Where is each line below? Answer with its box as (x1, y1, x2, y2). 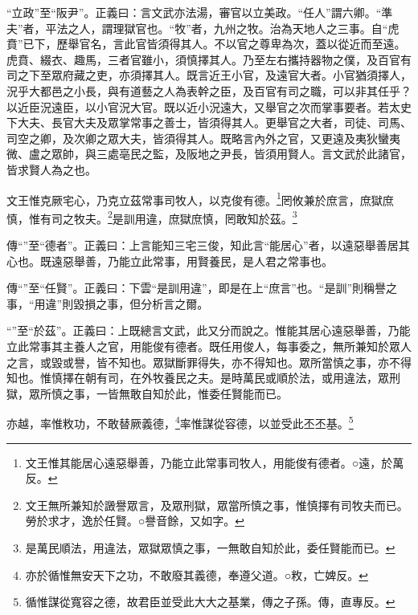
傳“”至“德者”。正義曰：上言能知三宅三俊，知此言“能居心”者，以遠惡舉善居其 (6, 237, 410, 254)
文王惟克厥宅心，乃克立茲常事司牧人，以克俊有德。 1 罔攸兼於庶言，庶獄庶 (6, 189, 394, 208)
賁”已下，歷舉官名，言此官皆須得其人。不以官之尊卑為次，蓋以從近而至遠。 (6, 35, 406, 52)
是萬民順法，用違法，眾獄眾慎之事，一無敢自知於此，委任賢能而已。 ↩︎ (25, 540, 395, 556)
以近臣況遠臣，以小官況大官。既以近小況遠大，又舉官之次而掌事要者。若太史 (6, 98, 412, 115)
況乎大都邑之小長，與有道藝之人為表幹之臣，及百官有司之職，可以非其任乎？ (6, 82, 412, 99)
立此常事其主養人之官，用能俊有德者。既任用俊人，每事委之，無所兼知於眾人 (6, 338, 412, 354)
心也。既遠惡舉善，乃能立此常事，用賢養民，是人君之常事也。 (6, 252, 333, 269)
